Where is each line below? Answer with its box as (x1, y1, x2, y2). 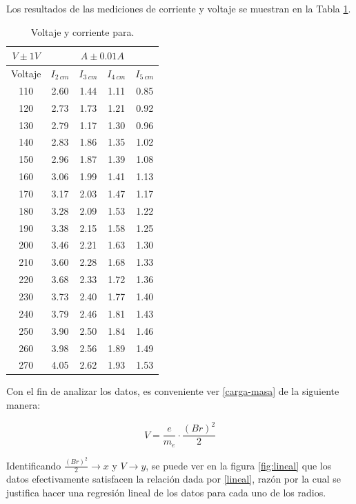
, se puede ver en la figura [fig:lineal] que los (146, 458, 332, 472)
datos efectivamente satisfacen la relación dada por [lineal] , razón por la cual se (6, 472, 342, 486)
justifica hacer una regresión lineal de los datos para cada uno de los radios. (6, 485, 326, 499)
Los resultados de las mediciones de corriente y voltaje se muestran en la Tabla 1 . (6, 1, 351, 15)
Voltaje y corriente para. (30, 24, 135, 39)
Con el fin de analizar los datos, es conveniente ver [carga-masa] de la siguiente (6, 384, 339, 398)
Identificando (6, 458, 61, 472)
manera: (6, 398, 41, 412)
